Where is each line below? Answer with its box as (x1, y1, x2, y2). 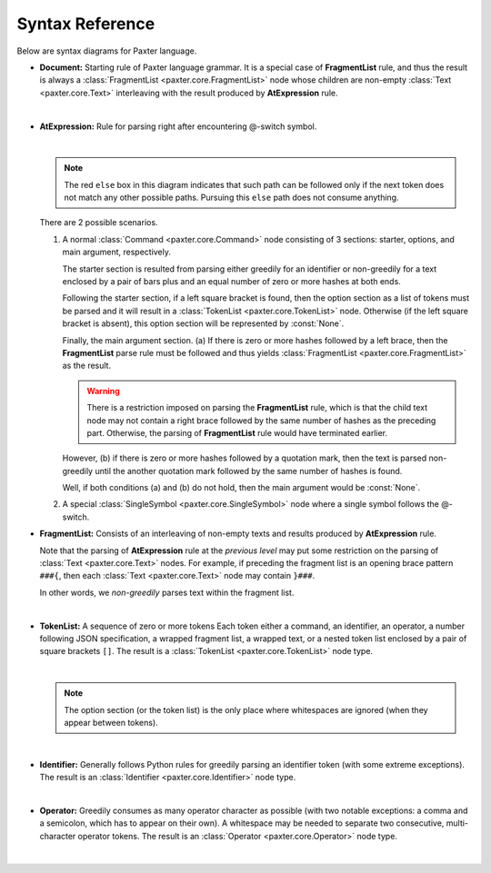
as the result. (62, 360, 112, 372)
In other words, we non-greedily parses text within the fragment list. (39, 587, 295, 598)
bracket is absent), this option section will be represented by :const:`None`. (62, 318, 345, 329)
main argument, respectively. (62, 246, 172, 258)
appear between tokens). (64, 717, 158, 728)
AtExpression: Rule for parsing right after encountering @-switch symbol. (39, 121, 317, 132)
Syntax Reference (16, 14, 155, 34)
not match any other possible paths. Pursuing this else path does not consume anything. (64, 192, 399, 203)
